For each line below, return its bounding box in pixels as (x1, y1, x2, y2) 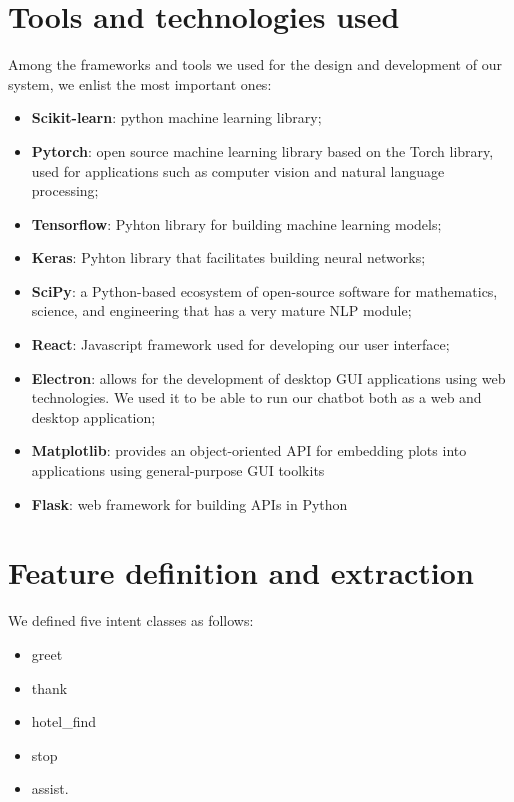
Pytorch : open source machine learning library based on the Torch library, (31, 140, 494, 161)
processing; (31, 180, 99, 201)
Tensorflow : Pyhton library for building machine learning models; (31, 213, 442, 234)
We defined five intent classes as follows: (8, 610, 254, 631)
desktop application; (31, 406, 156, 427)
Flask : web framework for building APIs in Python (31, 493, 348, 514)
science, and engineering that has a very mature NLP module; (31, 300, 412, 321)
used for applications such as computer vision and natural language (31, 160, 445, 181)
